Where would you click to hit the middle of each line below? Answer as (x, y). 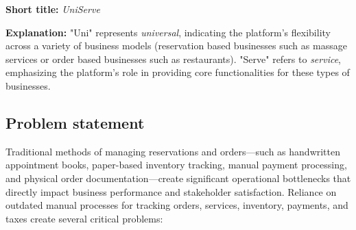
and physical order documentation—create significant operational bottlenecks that (178, 178)
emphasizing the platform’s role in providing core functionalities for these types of (178, 72)
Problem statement (75, 122)
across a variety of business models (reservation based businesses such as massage (176, 46)
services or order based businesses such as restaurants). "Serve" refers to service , (174, 59)
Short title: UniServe (53, 9)
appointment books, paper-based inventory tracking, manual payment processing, (176, 165)
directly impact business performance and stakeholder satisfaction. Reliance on (171, 191)
